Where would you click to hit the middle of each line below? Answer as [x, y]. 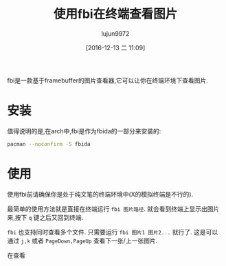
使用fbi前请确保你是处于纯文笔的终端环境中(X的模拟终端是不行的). [100, 194]
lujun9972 [115, 33]
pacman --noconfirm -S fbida [49, 144]
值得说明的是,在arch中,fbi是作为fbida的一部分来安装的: [84, 131]
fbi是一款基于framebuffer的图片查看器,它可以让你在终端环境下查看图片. [108, 80]
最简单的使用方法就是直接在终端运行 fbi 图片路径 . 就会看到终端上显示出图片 [113, 209]
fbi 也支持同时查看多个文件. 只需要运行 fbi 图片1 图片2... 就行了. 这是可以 [113, 232]
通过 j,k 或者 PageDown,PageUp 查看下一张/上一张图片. [82, 241]
